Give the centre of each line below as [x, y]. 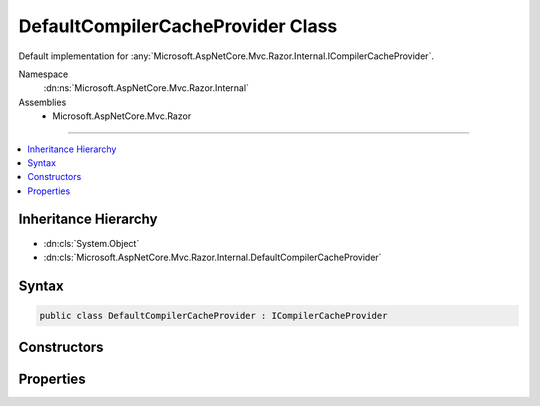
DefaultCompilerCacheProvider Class [178, 26]
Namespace [43, 74]
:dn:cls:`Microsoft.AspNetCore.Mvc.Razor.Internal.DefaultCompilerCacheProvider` [212, 257]
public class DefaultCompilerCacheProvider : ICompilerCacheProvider [213, 315]
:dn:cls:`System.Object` [91, 243]
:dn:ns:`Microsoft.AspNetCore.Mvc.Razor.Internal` [146, 88]
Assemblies [42, 102]
